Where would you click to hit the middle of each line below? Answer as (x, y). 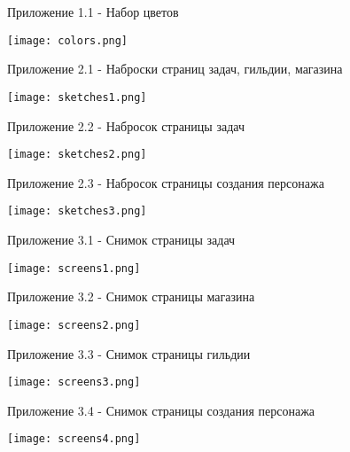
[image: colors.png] (68, 40)
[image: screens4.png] (74, 439)
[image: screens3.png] (74, 382)
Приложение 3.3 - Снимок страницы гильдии (129, 353)
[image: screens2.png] (74, 325)
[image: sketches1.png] (77, 97)
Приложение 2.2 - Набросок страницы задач (126, 125)
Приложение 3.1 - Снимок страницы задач (121, 239)
